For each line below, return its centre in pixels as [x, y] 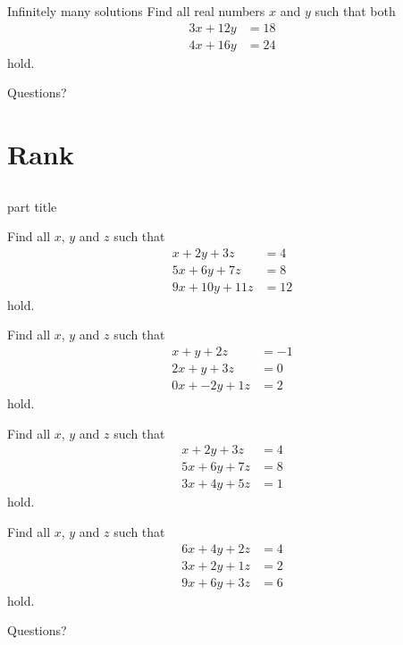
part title [32, 206]
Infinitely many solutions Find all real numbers [136, 11]
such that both [355, 11]
